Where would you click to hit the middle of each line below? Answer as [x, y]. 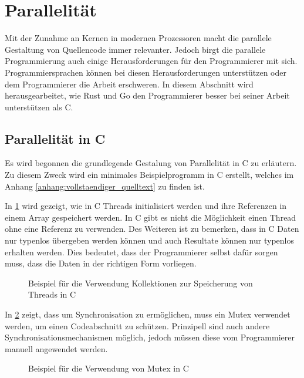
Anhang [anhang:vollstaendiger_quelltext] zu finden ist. [105, 186]
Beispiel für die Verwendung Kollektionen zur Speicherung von [141, 283]
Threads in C [52, 294]
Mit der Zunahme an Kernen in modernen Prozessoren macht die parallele [138, 38]
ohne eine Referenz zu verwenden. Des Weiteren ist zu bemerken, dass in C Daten [152, 229]
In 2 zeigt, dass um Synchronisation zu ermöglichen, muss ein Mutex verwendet [148, 314]
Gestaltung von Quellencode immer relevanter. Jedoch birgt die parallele [135, 49]
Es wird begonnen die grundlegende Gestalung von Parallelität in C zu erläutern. [151, 163]
